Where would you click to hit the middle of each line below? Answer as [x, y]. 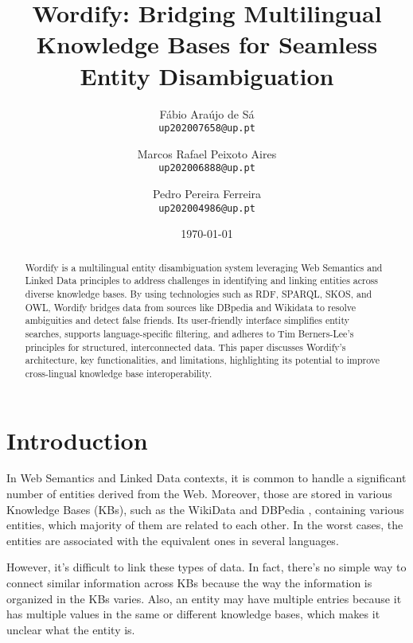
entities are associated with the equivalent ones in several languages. [173, 540]
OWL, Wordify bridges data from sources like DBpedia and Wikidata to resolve [190, 307]
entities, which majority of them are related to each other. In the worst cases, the [205, 525]
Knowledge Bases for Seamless [207, 44]
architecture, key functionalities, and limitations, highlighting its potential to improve [203, 360]
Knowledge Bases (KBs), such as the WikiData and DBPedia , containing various [205, 509]
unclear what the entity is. [71, 629]
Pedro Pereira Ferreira [207, 193]
